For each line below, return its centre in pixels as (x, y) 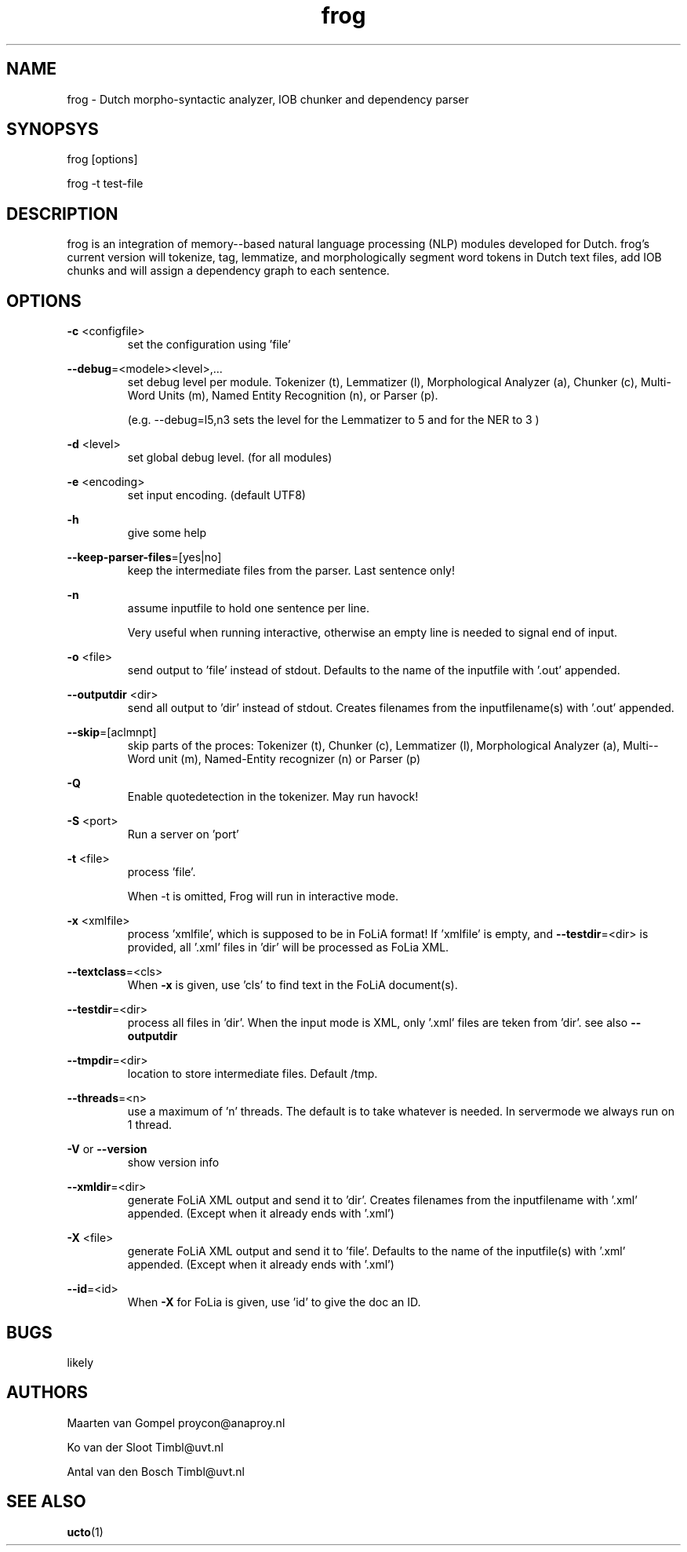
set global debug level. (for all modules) (230, 458)
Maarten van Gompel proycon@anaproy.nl (176, 1422)
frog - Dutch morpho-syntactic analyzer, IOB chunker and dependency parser (268, 99)
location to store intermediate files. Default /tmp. (253, 1074)
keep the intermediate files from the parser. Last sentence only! (291, 571)
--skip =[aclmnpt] (112, 732)
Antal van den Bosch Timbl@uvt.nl (156, 1471)
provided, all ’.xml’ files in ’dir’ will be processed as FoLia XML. (288, 948)
